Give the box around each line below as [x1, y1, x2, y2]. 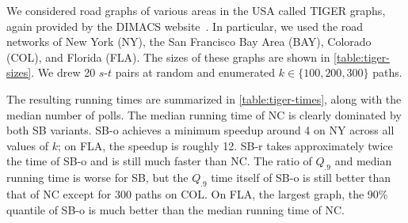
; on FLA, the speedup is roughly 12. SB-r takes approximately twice [57, 137, 393, 153]
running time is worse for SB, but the [6, 169, 189, 186]
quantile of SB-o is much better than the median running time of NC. [6, 201, 345, 217]
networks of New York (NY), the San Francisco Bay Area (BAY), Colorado [6, 33, 372, 50]
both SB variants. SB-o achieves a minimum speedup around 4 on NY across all [6, 122, 395, 138]
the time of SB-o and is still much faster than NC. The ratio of [6, 153, 312, 169]
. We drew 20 [31, 64, 96, 81]
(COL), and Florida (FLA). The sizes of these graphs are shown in [6, 48, 330, 65]
